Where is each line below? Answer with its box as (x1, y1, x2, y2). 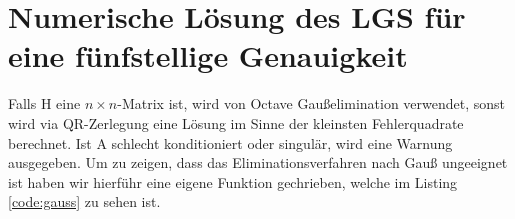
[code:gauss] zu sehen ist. (8, 191, 161, 212)
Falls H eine (8, 93, 81, 114)
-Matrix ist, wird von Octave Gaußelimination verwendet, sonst (117, 93, 506, 114)
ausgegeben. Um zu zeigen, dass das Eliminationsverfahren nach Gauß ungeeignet (8, 152, 508, 173)
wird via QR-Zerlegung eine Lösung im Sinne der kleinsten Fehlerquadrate (8, 112, 464, 133)
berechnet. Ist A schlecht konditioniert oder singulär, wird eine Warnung (8, 132, 453, 153)
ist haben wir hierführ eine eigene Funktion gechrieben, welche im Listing (8, 171, 458, 192)
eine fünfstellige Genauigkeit (8, 35, 408, 76)
